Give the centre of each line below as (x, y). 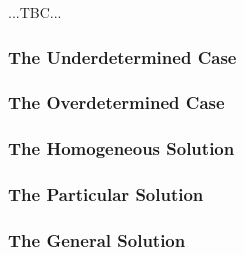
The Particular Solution (106, 194)
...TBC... (35, 12)
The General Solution (97, 239)
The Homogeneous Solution (121, 148)
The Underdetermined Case (122, 56)
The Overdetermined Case (116, 102)
